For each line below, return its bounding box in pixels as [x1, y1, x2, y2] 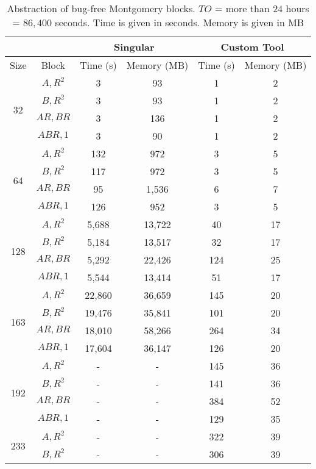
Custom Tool [220, 40, 284, 54]
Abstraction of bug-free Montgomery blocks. [7, 1, 195, 15]
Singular [113, 40, 155, 54]
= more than [214, 1, 270, 15]
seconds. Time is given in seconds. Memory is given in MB [55, 15, 304, 29]
